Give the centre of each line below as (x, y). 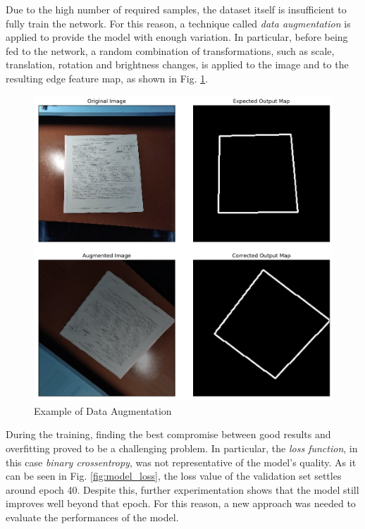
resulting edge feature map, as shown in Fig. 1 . (107, 78)
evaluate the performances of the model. (92, 517)
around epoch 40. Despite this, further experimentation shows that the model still (182, 489)
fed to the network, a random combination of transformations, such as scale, (170, 50)
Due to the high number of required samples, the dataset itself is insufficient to (176, 9)
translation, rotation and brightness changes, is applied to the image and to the (177, 64)
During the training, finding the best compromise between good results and (168, 434)
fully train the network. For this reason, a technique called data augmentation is (178, 23)
